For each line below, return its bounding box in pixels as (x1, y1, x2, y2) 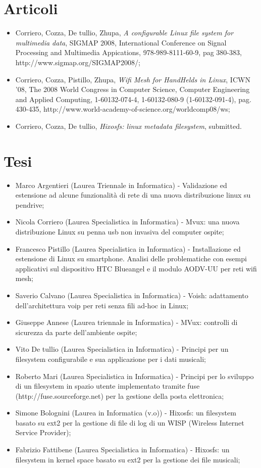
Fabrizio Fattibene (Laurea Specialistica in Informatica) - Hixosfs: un (15, 444, 230, 455)
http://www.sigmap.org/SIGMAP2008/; (15, 57, 140, 67)
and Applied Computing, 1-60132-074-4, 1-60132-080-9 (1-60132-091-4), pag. (15, 93, 251, 104)
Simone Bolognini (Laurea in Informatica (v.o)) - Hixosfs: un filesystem (15, 407, 236, 418)
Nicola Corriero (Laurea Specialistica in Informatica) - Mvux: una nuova (15, 216, 240, 227)
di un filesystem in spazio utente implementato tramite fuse (15, 381, 200, 391)
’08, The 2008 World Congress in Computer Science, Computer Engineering (15, 84, 250, 95)
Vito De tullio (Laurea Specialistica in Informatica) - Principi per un (15, 344, 229, 354)
